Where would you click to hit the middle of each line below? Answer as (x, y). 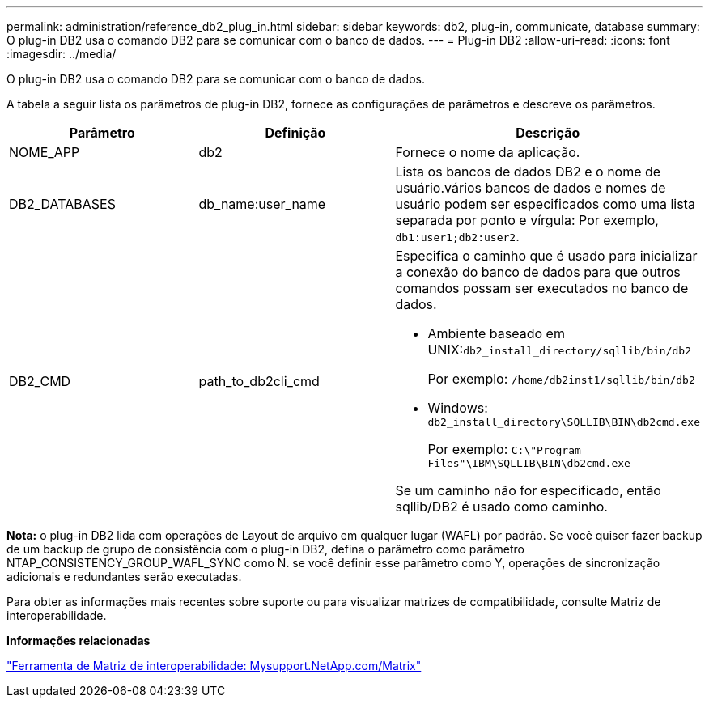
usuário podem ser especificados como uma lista (545, 204)
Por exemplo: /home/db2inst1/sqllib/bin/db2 (561, 379)
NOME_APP (45, 152)
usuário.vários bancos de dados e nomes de (531, 188)
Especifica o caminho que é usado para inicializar (546, 256)
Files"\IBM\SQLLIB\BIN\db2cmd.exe (529, 463)
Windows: (458, 408)
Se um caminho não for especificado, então (528, 490)
